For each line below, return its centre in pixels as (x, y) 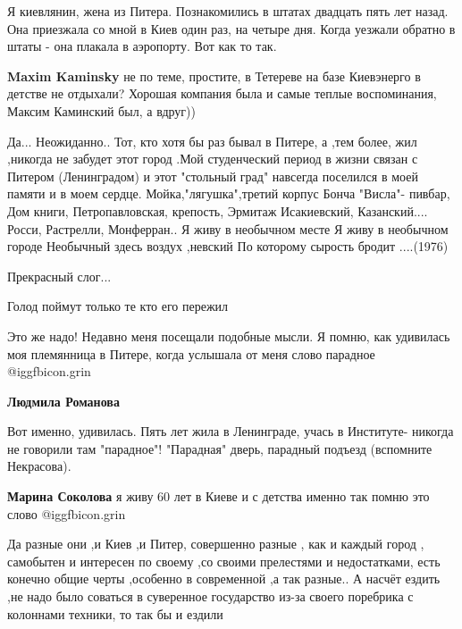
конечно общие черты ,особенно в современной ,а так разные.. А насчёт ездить (224, 579)
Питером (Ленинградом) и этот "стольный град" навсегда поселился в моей (213, 176)
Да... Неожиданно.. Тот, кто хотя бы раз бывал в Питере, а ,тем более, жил (212, 141)
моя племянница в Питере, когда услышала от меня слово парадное (191, 353)
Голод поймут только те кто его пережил (118, 306)
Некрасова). (39, 466)
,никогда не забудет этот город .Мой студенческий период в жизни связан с (213, 159)
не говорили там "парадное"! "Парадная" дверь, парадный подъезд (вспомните (220, 448)
